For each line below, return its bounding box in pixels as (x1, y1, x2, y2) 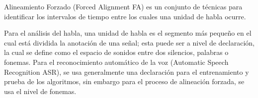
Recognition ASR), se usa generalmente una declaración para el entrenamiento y (4, 66, 249, 77)
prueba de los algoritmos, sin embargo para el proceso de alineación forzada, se (4, 76, 245, 87)
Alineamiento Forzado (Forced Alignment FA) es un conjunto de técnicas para (4, 1, 243, 11)
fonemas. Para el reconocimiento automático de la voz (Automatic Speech (4, 56, 229, 67)
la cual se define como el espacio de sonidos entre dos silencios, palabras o (4, 47, 229, 57)
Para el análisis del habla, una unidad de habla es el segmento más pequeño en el (4, 28, 252, 38)
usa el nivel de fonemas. (4, 86, 77, 96)
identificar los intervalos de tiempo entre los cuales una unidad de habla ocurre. (4, 11, 246, 21)
